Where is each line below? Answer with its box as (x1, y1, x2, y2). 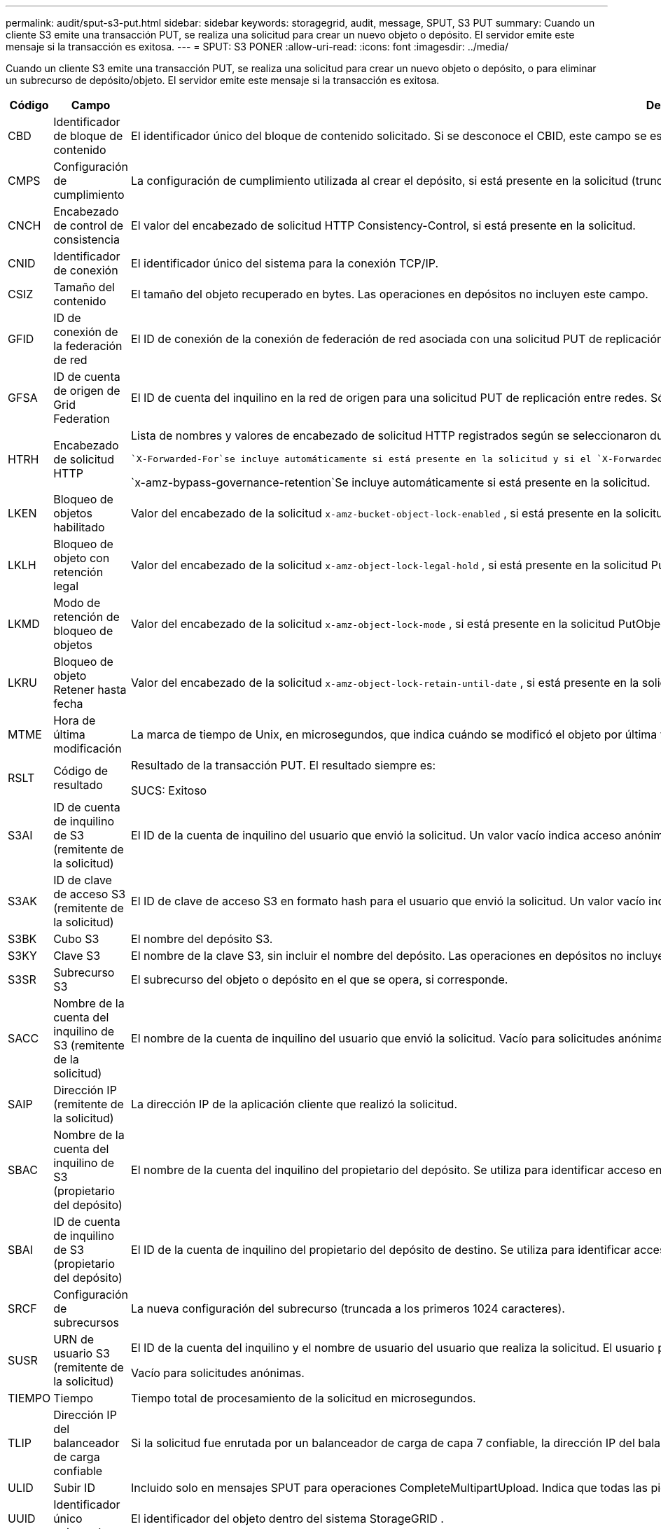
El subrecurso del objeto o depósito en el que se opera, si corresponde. (131, 972, 508, 986)
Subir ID (53, 1481, 95, 1495)
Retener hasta (53, 683, 127, 697)
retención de (53, 610, 120, 624)
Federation (53, 412, 110, 426)
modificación (53, 741, 122, 755)
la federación (53, 339, 123, 353)
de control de (53, 218, 124, 232)
